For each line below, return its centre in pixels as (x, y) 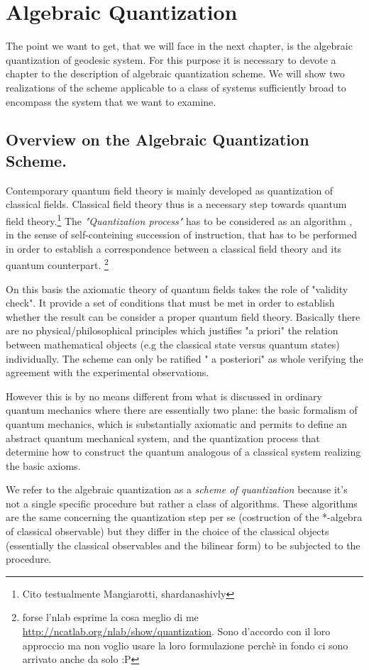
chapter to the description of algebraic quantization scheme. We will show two (175, 73)
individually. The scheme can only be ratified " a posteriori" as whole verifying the (184, 358)
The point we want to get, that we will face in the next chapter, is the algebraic (179, 46)
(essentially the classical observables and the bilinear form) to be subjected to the (183, 545)
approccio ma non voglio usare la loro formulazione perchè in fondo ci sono (185, 645)
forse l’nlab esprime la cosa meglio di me (110, 617)
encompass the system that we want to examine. (111, 101)
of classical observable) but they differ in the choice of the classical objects (167, 531)
